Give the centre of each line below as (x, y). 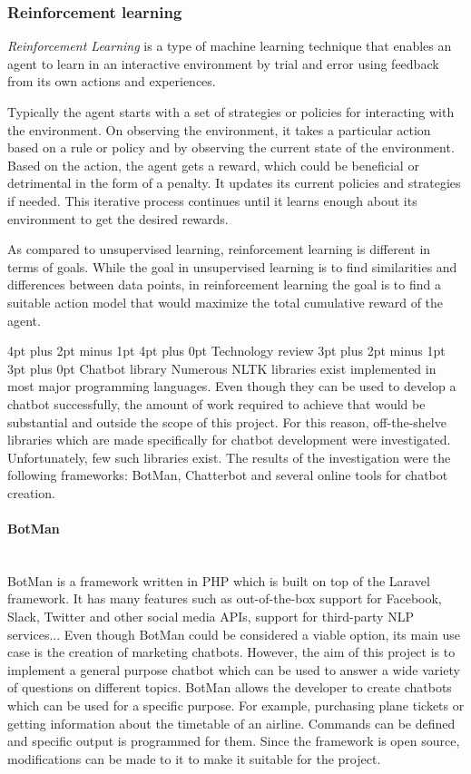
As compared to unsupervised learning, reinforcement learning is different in (219, 249)
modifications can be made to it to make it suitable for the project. (194, 758)
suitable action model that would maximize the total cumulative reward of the (226, 302)
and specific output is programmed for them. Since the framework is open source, (234, 741)
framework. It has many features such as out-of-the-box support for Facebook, (225, 598)
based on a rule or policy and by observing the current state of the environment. (231, 147)
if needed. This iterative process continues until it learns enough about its (212, 200)
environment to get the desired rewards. (118, 218)
